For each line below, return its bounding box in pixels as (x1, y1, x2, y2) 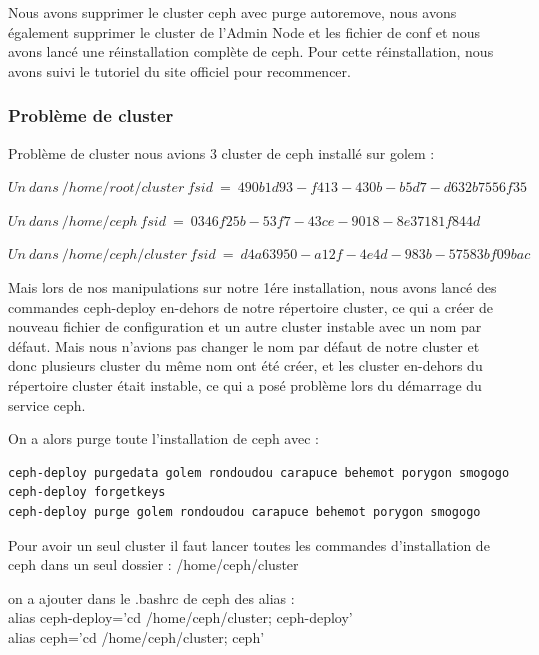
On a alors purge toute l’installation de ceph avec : (8, 428, 319, 449)
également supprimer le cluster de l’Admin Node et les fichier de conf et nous (8, 21, 481, 42)
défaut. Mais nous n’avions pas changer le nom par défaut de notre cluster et (8, 335, 480, 356)
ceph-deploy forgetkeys (8, 485, 166, 500)
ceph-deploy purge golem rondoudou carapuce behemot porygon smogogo (8, 504, 481, 519)
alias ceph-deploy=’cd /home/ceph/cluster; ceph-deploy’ (8, 607, 353, 628)
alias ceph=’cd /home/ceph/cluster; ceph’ (8, 626, 265, 647)
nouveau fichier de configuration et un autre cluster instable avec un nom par (8, 316, 482, 337)
